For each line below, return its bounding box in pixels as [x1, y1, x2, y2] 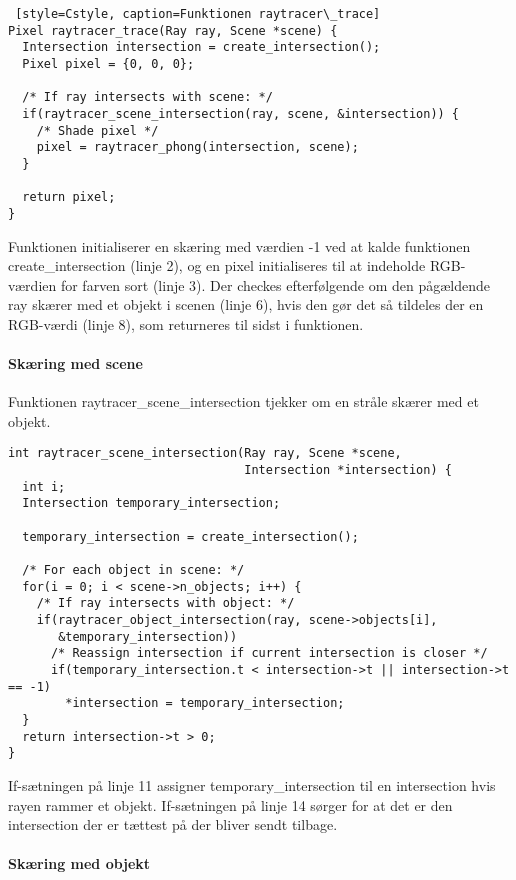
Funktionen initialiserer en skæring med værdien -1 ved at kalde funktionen [8, 235, 471, 256]
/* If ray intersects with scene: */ [22, 90, 273, 105]
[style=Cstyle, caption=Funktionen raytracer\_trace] [15, 7, 381, 21]
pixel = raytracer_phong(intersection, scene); [36, 140, 359, 155]
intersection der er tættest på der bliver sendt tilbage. [8, 814, 338, 835]
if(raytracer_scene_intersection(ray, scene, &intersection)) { [22, 106, 460, 121]
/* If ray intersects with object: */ [36, 596, 295, 611]
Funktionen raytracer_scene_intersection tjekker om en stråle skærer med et [8, 391, 479, 412]
